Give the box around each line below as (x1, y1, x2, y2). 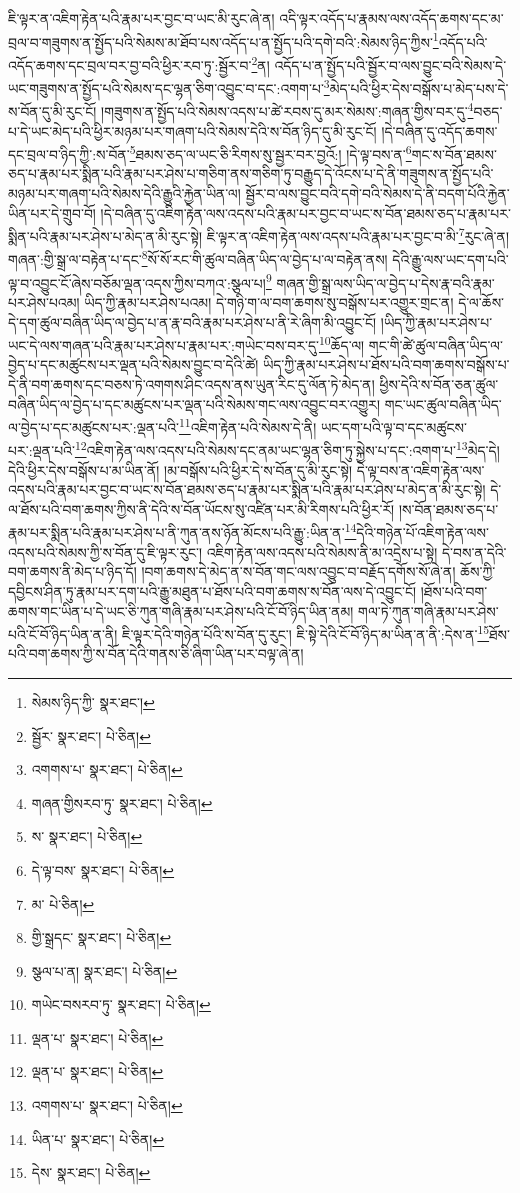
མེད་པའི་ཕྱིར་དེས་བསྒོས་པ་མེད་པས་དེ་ (329, 77, 509, 98)
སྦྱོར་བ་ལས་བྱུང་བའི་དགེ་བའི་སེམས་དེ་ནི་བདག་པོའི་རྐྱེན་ (245, 183, 510, 204)
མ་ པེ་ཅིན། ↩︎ (31, 893, 95, 914)
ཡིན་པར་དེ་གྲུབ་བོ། (8, 202, 96, 223)
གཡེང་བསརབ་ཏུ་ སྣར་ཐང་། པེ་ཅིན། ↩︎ (31, 994, 211, 1015)
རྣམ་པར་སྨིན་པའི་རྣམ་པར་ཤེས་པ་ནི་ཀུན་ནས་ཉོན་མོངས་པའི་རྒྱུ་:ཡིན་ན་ (8, 522, 345, 543)
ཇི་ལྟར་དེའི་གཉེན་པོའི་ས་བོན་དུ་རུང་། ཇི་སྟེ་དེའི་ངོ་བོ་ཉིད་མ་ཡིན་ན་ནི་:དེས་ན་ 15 (122, 621, 490, 644)
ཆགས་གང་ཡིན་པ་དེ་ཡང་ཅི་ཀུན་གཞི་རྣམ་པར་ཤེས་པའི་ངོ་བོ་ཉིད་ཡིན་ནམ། (8, 600, 354, 621)
